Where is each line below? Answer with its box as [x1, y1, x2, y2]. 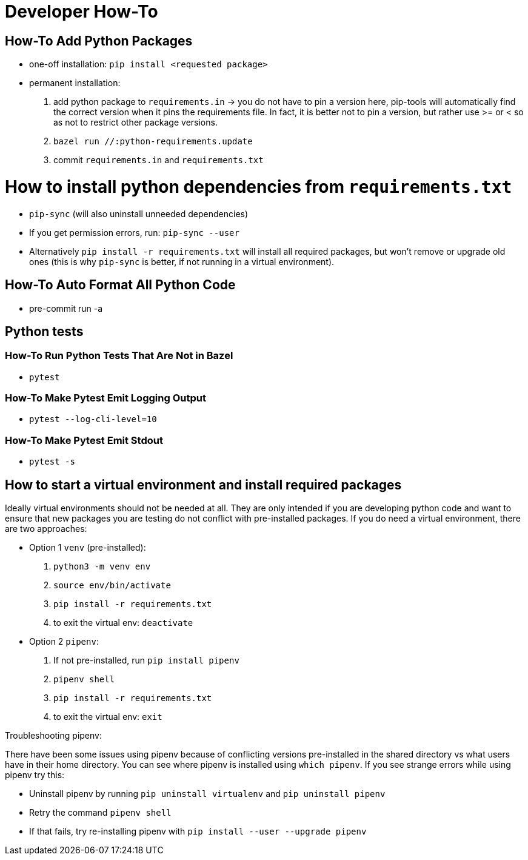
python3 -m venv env [53, 562, 151, 572]
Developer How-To [5, 1, 158, 22]
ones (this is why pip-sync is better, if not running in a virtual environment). [29, 256, 335, 267]
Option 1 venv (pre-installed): [29, 542, 146, 553]
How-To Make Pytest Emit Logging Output [5, 392, 206, 405]
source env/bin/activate [53, 580, 171, 591]
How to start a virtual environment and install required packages [5, 477, 402, 492]
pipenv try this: [5, 770, 65, 781]
